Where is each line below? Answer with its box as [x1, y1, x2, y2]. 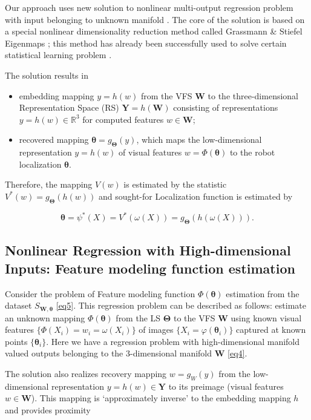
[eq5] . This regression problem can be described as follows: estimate [56, 299, 307, 312]
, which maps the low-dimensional [136, 133, 262, 146]
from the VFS [140, 89, 192, 102]
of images [139, 323, 174, 336]
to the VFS [173, 311, 215, 324]
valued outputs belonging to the [5, 347, 123, 359]
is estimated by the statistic [123, 178, 227, 191]
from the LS [116, 311, 161, 324]
